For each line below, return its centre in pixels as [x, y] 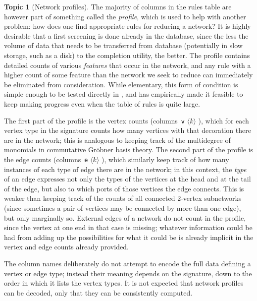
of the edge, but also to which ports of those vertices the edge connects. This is [124, 188]
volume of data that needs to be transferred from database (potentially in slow [123, 45]
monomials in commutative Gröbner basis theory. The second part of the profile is [129, 150]
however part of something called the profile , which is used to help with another [125, 16]
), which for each [224, 120]
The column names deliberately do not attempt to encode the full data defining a [128, 263]
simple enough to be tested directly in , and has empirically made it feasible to [124, 94]
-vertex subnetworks [211, 198]
